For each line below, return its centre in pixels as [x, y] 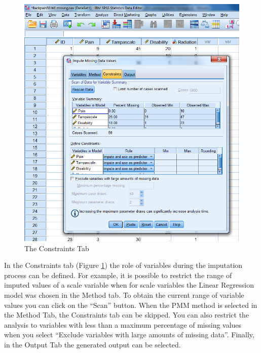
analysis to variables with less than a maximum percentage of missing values [123, 324]
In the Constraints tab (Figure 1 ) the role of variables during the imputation [123, 265]
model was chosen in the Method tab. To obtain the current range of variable [124, 295]
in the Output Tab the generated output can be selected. [92, 344]
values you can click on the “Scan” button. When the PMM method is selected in [131, 305]
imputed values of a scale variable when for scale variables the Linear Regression [129, 285]
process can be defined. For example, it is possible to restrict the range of [118, 275]
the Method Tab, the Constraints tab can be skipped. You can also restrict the [127, 315]
